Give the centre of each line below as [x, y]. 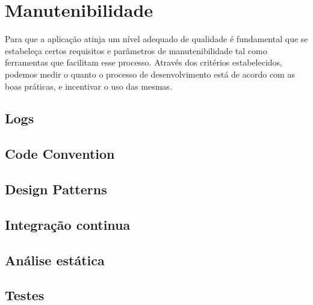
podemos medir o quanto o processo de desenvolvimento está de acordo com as [150, 74]
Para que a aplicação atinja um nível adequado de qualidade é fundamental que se [156, 39]
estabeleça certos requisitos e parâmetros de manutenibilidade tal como [136, 50]
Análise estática [55, 260]
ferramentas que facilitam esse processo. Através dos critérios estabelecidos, [144, 62]
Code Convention [60, 154]
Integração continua [68, 224]
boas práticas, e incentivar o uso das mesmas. [88, 86]
